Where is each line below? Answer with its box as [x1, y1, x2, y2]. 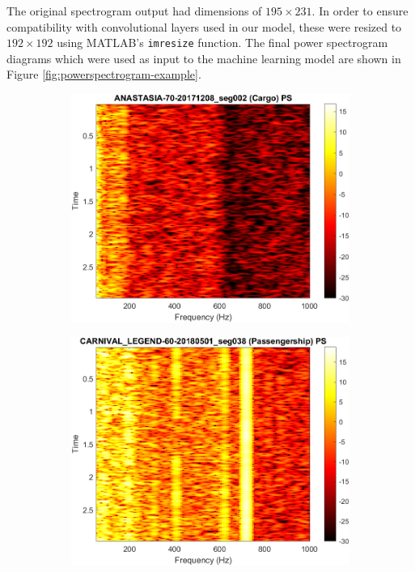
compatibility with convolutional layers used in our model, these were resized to [6, 18, 402, 35]
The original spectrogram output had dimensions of [6, 2, 262, 19]
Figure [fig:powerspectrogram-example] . [6, 66, 201, 83]
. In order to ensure [311, 2, 409, 19]
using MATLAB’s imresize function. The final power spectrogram [57, 34, 388, 51]
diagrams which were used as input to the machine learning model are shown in [6, 49, 401, 66]
